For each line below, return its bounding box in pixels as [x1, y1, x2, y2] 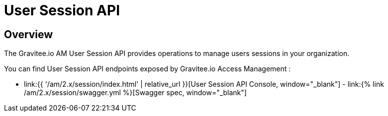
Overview [4, 28, 53, 41]
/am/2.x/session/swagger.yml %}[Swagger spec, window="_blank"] [24, 88, 247, 97]
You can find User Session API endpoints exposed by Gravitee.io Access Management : [4, 64, 291, 73]
